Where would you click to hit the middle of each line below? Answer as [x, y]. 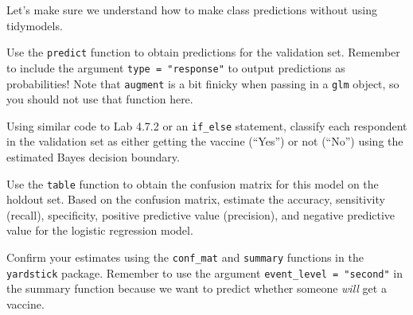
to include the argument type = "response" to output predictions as [176, 67]
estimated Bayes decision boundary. [93, 157]
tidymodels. [35, 25]
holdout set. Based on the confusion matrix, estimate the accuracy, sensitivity [196, 199]
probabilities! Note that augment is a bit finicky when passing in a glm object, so [203, 83]
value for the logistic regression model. [100, 230]
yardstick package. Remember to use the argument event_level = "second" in [205, 272]
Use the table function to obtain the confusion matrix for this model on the [193, 183]
